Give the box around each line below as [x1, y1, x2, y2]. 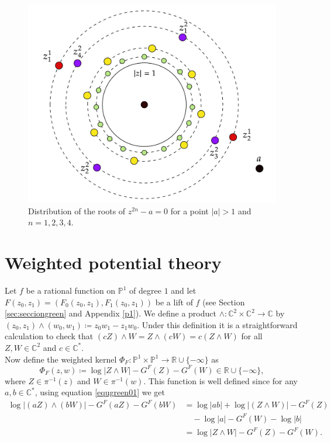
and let [171, 284, 196, 297]
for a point [170, 204, 209, 217]
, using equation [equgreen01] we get [35, 386, 165, 398]
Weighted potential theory [5, 250, 222, 274]
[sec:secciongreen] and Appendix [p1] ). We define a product [5, 307, 216, 319]
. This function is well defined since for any [143, 374, 298, 387]
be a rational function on [26, 284, 116, 297]
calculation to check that [5, 330, 94, 342]
